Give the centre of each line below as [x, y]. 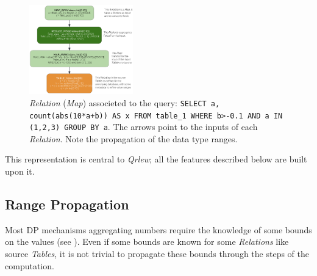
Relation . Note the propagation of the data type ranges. [134, 138]
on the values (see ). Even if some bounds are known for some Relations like [147, 241]
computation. [30, 265]
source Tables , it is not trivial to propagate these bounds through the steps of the [157, 254]
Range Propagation [67, 204]
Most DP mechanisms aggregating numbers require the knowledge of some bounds [158, 229]
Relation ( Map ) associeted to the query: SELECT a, [125, 102]
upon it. [20, 171]
